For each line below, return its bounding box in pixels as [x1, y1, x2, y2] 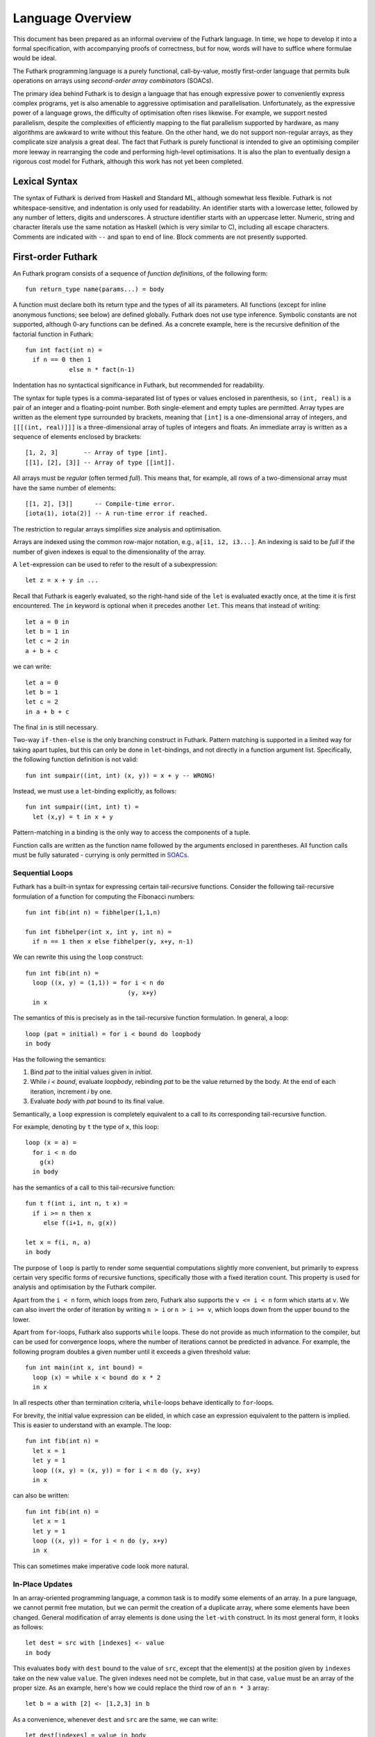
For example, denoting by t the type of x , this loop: [12, 1122, 160, 1130]
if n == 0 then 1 [32, 356, 92, 364]
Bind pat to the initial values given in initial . [30, 1067, 153, 1076]
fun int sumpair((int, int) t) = [25, 803, 139, 811]
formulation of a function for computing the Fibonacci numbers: [12, 892, 195, 900]
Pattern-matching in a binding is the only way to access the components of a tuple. [12, 828, 251, 837]
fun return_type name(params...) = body [25, 286, 165, 293]
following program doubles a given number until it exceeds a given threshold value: [12, 1347, 251, 1356]
